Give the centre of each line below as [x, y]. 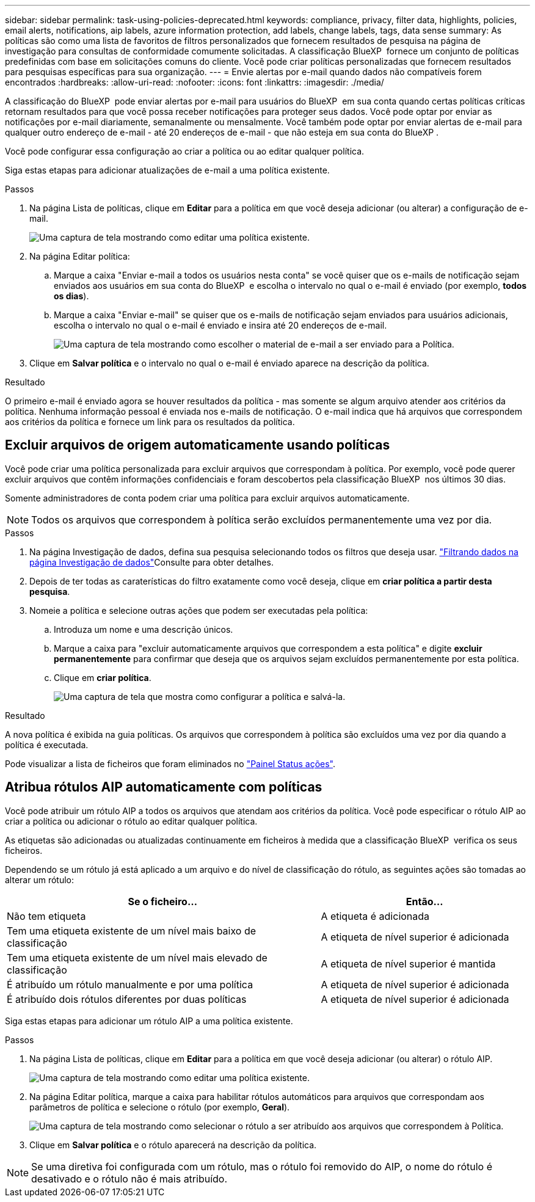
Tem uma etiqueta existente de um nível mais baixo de [132, 931]
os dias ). [71, 296]
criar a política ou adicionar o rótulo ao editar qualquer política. [131, 821]
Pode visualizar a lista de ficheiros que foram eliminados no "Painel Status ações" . [170, 763]
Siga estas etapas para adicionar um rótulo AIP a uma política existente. [149, 1021]
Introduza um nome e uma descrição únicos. [144, 629]
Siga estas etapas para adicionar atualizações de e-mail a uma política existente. [167, 170]
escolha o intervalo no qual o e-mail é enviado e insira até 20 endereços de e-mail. [220, 325]
